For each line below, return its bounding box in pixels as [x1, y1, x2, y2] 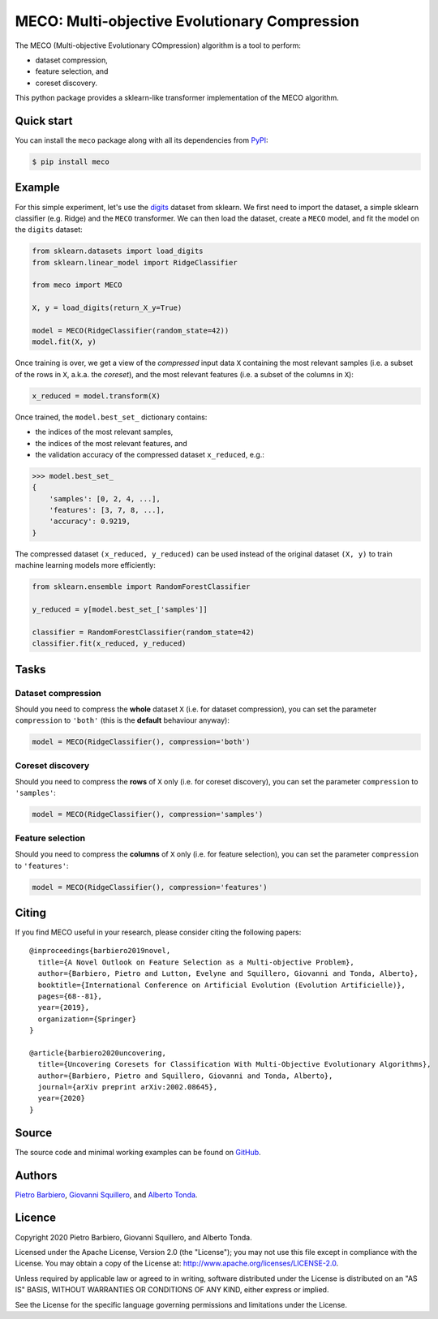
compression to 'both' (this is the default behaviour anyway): [15, 715, 230, 725]
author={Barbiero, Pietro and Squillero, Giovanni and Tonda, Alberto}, [37, 1071, 333, 1081]
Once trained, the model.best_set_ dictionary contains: [15, 412, 208, 422]
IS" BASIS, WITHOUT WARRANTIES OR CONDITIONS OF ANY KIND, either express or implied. [15, 1285, 329, 1295]
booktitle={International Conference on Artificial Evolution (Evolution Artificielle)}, [37, 980, 406, 990]
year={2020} [37, 1093, 85, 1103]
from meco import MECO [32, 281, 122, 290]
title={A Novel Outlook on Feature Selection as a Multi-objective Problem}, [37, 957, 354, 967]
